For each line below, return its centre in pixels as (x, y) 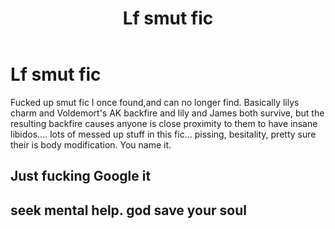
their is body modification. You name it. (91, 144)
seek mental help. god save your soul (128, 210)
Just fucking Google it (81, 176)
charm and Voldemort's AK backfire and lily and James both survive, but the (167, 113)
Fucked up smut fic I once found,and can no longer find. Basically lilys (155, 102)
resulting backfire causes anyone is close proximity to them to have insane (164, 123)
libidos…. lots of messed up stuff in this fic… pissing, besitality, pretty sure (163, 134)
